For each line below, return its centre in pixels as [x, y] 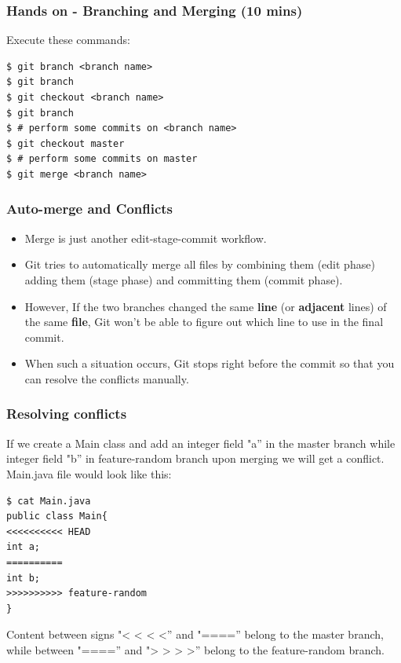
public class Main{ [57, 516]
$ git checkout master [66, 143]
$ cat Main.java [49, 501]
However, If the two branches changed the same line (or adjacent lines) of [206, 306]
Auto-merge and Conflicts [90, 209]
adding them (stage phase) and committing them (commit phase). [184, 279]
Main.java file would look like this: [89, 473]
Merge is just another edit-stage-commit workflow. [146, 238]
